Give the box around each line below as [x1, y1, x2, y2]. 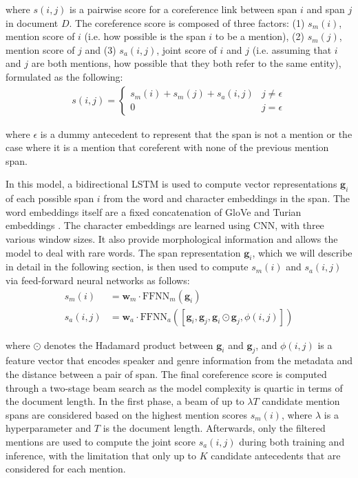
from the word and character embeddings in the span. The [103, 191, 350, 206]
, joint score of [156, 42, 217, 57]
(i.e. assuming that [252, 42, 332, 57]
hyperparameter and [6, 421, 92, 435]
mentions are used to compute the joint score [6, 434, 196, 448]
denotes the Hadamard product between [44, 337, 213, 352]
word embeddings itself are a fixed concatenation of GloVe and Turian [6, 204, 302, 219]
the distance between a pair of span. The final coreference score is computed [6, 366, 327, 381]
